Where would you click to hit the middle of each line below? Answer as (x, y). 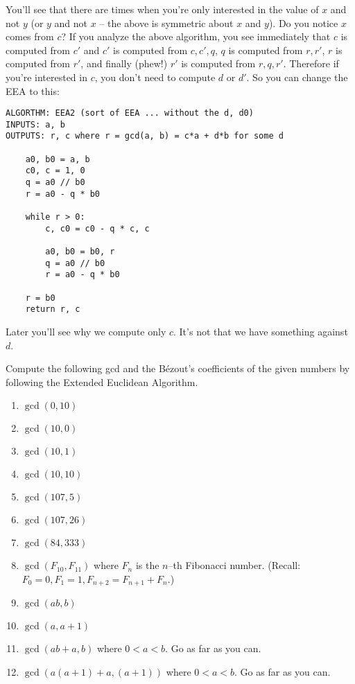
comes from (30, 36)
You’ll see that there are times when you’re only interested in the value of (162, 9)
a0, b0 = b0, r (80, 252)
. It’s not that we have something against (261, 331)
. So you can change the (297, 77)
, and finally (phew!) (124, 63)
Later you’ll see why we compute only (86, 331)
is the (147, 565)
